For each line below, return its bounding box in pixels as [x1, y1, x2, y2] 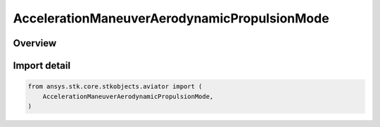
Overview [13, 37, 57, 49]
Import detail [13, 60, 70, 72]
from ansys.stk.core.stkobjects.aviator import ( [27, 83, 203, 91]
